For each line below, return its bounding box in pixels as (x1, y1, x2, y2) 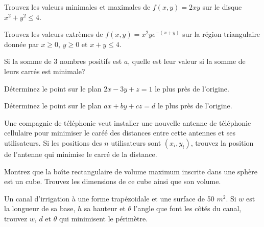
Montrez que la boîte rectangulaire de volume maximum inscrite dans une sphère (4, 166, 257, 176)
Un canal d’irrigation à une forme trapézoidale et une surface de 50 (4, 193, 214, 203)
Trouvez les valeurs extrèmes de (4, 29, 103, 39)
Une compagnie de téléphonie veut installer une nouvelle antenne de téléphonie (4, 117, 251, 128)
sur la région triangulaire (182, 29, 260, 39)
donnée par (4, 38, 39, 49)
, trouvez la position (190, 137, 254, 148)
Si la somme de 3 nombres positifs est (4, 56, 122, 66)
